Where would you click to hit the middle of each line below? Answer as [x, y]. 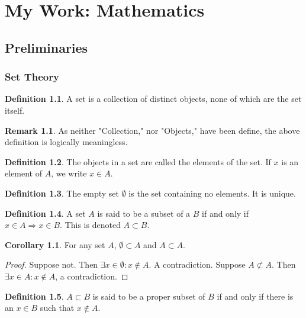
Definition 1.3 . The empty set [62, 193]
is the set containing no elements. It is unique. [212, 193]
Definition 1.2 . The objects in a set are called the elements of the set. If [138, 161]
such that [57, 308]
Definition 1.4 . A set [45, 213]
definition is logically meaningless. [66, 142]
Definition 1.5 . [34, 296]
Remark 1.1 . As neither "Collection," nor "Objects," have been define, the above [152, 130]
